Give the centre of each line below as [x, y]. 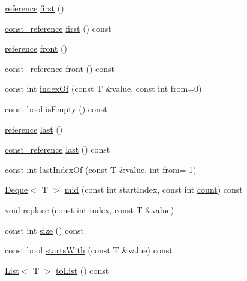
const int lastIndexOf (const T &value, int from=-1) [101, 169]
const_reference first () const [58, 28]
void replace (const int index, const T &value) [90, 209]
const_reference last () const [58, 149]
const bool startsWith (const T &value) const [89, 250]
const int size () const [45, 230]
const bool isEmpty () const [56, 108]
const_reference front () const [60, 68]
